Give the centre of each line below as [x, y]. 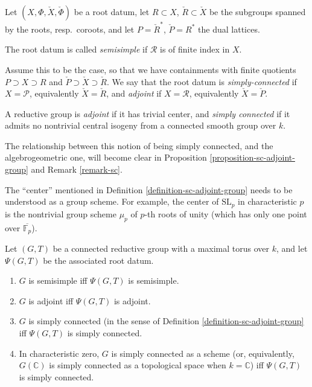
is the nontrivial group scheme [61, 213]
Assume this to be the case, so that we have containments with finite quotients [151, 69]
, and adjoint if [134, 93]
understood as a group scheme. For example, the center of [112, 201]
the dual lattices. [229, 29]
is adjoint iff [51, 300]
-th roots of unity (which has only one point [226, 213]
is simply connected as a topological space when [138, 365]
